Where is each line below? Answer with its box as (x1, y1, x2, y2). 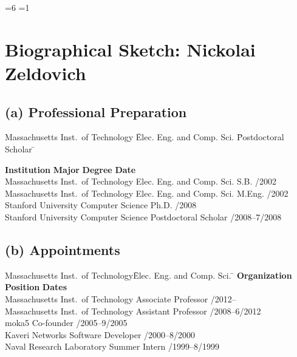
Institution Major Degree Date (5, 163, 136, 175)
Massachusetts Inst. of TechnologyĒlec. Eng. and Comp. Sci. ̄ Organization (5, 268, 292, 281)
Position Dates (5, 280, 67, 293)
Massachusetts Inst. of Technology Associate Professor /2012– (5, 292, 236, 305)
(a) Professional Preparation (5, 102, 187, 121)
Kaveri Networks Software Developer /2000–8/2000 (5, 328, 196, 341)
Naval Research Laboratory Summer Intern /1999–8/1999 (5, 340, 219, 353)
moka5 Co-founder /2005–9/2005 (5, 316, 128, 329)
